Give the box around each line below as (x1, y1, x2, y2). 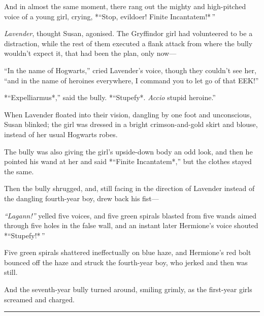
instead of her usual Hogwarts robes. (4, 129, 118, 139)
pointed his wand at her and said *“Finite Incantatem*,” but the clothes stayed (4, 156, 252, 167)
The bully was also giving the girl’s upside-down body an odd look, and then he (4, 146, 253, 156)
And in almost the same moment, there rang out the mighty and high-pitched (4, 1, 246, 11)
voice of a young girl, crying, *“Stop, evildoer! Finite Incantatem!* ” (4, 11, 216, 21)
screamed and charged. (4, 294, 75, 304)
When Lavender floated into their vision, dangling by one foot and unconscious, (4, 109, 252, 119)
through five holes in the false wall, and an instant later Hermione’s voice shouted (4, 220, 258, 231)
